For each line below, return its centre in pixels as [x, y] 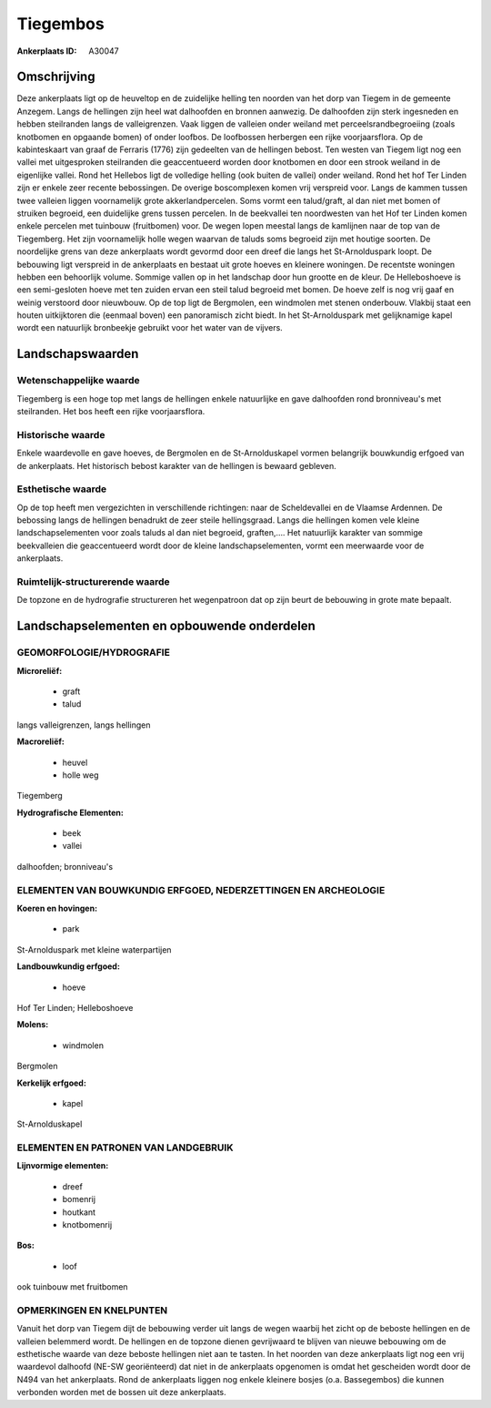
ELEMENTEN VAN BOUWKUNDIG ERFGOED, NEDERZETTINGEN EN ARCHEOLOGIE [201, 890]
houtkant [79, 1212]
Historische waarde [61, 434]
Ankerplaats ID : [47, 51]
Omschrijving [56, 77]
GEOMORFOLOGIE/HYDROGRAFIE [93, 653]
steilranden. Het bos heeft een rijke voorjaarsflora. [111, 412]
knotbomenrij [87, 1224]
